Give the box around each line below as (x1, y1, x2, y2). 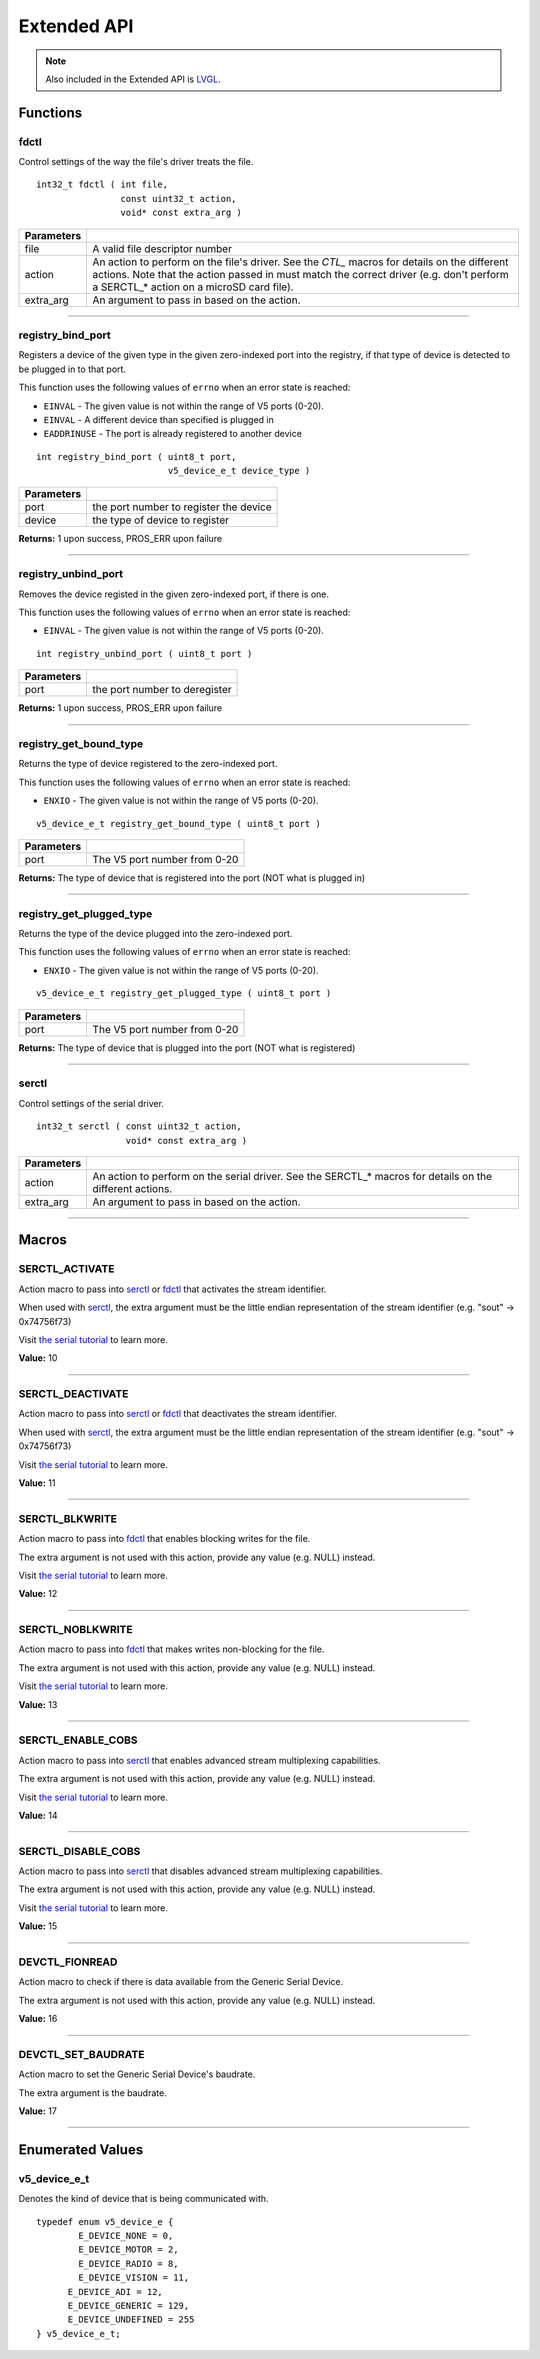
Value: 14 (18, 1809, 58, 1821)
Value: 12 (18, 1588, 58, 1600)
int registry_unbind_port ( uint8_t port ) (36, 648, 253, 659)
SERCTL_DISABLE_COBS (18, 1844, 141, 1858)
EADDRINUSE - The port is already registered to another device (43, 428, 302, 440)
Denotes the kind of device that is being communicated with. (18, 2193, 269, 2205)
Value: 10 (18, 1352, 58, 1364)
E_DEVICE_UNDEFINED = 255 (67, 2314, 195, 2325)
